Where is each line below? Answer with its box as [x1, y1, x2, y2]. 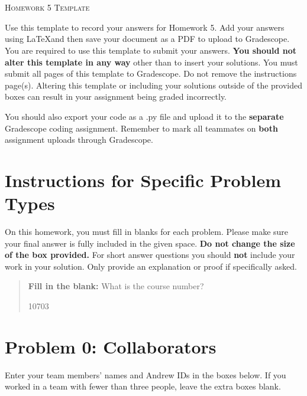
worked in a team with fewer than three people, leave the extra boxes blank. [5, 380, 281, 392]
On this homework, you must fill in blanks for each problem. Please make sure [5, 225, 289, 238]
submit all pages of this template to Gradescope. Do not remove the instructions [5, 67, 297, 80]
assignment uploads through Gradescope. [5, 133, 153, 146]
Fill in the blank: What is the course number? [28, 280, 204, 292]
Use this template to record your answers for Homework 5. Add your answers [5, 21, 285, 33]
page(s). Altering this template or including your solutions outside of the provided [5, 78, 303, 91]
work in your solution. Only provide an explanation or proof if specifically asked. [5, 260, 298, 272]
